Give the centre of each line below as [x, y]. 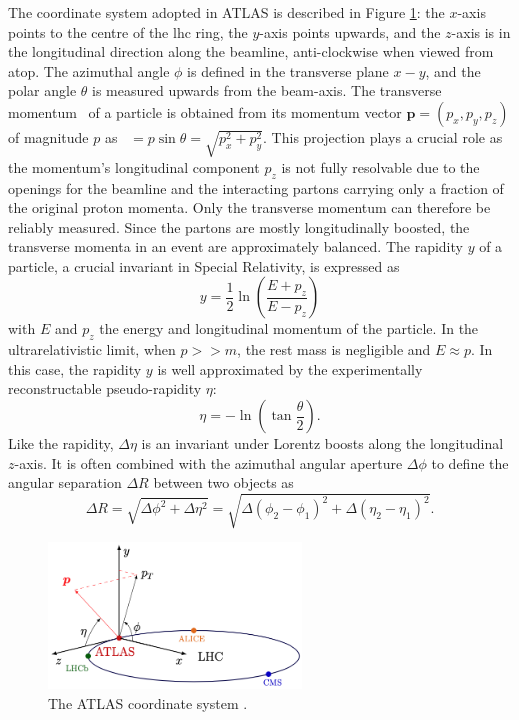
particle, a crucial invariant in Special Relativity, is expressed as [204, 265]
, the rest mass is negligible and [334, 349]
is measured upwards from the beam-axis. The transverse [267, 90]
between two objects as [223, 482]
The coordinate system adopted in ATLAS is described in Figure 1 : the [226, 12]
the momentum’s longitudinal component [134, 166]
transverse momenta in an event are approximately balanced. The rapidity [235, 246]
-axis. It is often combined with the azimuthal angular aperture [208, 462]
